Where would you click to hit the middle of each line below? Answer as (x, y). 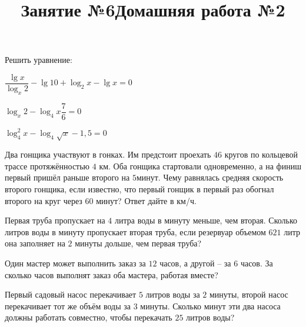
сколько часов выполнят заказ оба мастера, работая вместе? (112, 274)
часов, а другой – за (195, 263)
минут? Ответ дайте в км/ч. (146, 200)
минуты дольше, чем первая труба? (138, 243)
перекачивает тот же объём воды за (68, 306)
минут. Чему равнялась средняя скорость (210, 177)
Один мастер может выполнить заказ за (75, 263)
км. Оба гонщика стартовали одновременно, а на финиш (200, 166)
